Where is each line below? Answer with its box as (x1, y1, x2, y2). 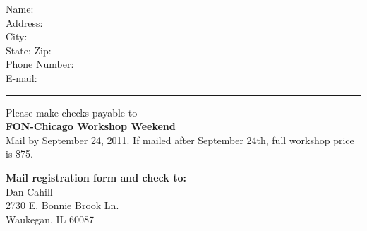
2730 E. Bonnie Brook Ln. (6, 198, 119, 213)
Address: (6, 15, 43, 30)
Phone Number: (6, 57, 74, 71)
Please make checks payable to (6, 105, 138, 119)
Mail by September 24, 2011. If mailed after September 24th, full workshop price (6, 132, 354, 147)
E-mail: (6, 70, 37, 85)
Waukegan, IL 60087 (6, 211, 95, 226)
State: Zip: (6, 42, 52, 57)
